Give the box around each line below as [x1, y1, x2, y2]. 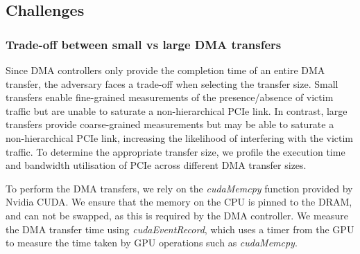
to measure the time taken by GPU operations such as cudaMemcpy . [6, 235, 298, 250]
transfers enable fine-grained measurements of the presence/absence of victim [6, 90, 334, 105]
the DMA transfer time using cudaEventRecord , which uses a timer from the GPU [6, 221, 354, 236]
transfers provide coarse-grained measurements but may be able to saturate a [6, 117, 334, 131]
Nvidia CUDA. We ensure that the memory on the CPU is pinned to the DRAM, [6, 194, 352, 209]
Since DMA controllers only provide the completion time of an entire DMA [6, 63, 325, 77]
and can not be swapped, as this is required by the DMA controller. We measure [6, 208, 348, 222]
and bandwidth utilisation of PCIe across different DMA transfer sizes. [6, 158, 307, 172]
